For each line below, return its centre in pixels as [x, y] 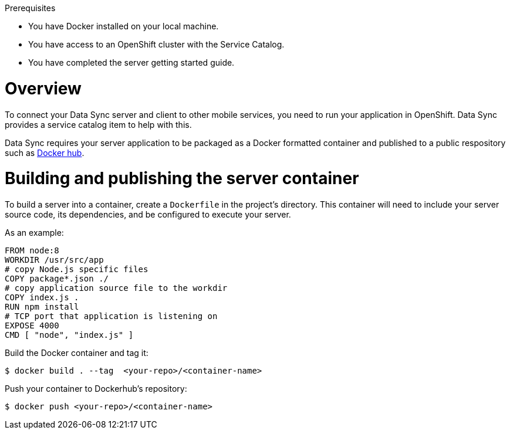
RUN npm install [42, 307]
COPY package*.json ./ [57, 279]
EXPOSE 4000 [32, 325]
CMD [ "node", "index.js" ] [69, 335]
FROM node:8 [32, 250]
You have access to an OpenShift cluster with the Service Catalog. [156, 44]
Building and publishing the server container [182, 179]
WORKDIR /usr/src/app [54, 260]
